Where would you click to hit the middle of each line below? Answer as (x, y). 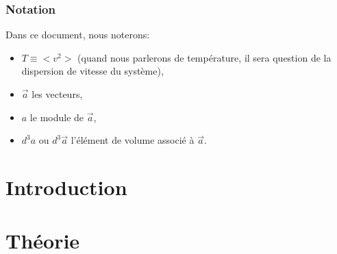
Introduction (66, 187)
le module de (57, 117)
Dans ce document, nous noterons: (78, 35)
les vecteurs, (57, 94)
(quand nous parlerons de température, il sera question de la (204, 57)
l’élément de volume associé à (133, 140)
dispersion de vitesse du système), (92, 71)
